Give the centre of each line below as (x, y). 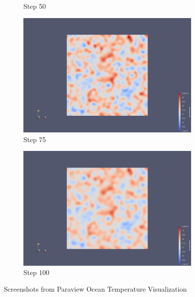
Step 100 (36, 272)
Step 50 (35, 6)
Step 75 (35, 139)
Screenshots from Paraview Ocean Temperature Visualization (96, 288)
